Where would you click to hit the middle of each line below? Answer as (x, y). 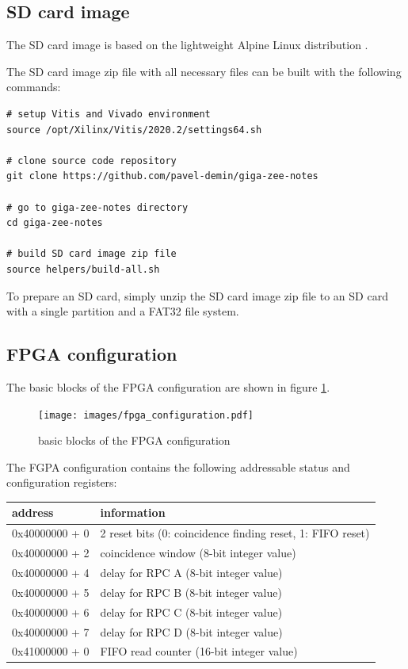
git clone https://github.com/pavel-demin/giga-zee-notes (162, 176)
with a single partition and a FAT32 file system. (123, 311)
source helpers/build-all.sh (83, 269)
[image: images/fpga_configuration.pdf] (146, 415)
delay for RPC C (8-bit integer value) (191, 612)
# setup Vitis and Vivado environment (109, 114)
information (133, 512)
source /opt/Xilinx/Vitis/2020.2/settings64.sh (134, 130)
